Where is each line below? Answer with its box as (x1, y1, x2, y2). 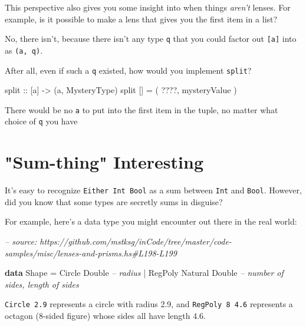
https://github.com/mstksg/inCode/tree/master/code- (40, 235, 232, 248)
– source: (5, 235, 37, 248)
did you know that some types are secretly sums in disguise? (5, 195, 223, 208)
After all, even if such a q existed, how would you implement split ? (5, 64, 252, 76)
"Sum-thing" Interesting (5, 150, 203, 174)
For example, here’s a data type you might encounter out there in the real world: (5, 215, 297, 228)
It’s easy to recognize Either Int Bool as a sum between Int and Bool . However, (5, 184, 302, 196)
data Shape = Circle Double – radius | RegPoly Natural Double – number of (5, 266, 284, 279)
